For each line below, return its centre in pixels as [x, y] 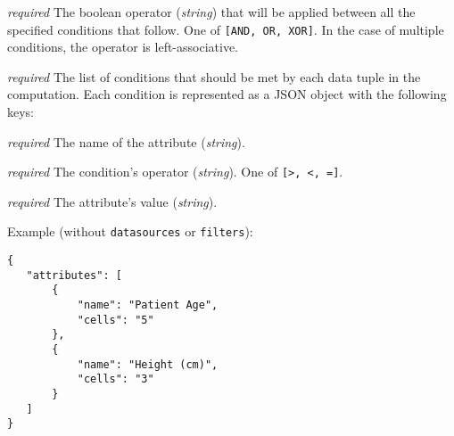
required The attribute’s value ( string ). [112, 201]
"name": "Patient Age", [148, 305]
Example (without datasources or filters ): [130, 231]
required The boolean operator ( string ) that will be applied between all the [211, 12]
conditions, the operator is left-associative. [123, 47]
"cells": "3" [116, 379]
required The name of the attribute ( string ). [126, 141]
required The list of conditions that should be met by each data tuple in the [214, 76]
